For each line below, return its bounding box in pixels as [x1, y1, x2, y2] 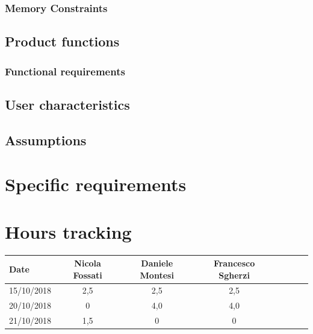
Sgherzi [218, 268, 250, 281]
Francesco [213, 257, 255, 269]
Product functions [5, 32, 120, 51]
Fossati [73, 268, 102, 281]
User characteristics [5, 95, 130, 113]
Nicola [74, 257, 101, 269]
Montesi [140, 268, 174, 281]
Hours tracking [5, 219, 132, 244]
